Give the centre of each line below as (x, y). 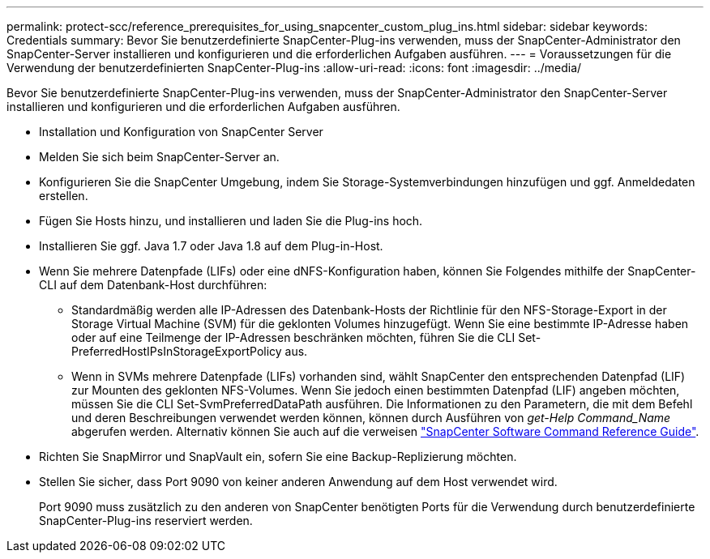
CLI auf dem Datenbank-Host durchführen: (153, 285)
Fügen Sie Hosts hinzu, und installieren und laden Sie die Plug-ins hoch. (231, 221)
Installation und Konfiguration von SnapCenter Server (181, 132)
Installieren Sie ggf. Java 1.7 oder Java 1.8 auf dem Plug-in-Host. (211, 246)
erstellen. (64, 196)
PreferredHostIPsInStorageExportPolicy (177, 351)
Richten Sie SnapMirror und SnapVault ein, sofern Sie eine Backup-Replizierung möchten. (278, 457)
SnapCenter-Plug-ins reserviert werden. (146, 521)
